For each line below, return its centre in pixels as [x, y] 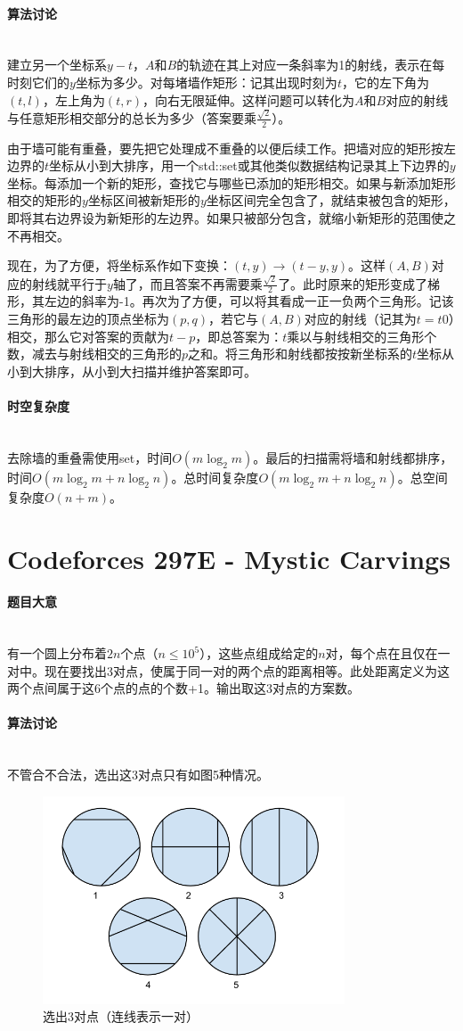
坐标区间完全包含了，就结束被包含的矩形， [331, 200]
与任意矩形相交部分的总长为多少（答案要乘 [132, 117]
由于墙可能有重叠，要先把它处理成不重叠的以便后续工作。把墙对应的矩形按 [225, 148]
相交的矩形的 [45, 200]
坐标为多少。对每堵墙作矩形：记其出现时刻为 [206, 82]
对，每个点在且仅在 [382, 653]
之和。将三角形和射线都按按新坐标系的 [301, 354]
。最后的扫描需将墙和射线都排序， [353, 457]
